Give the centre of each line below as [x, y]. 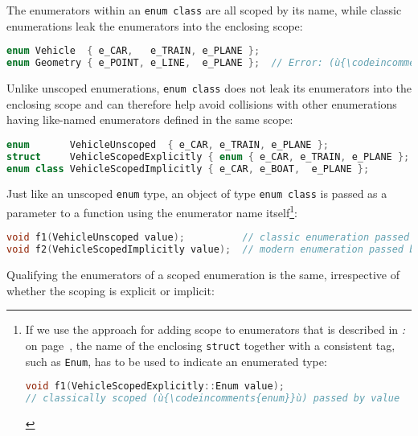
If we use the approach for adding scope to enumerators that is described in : [215, 329]
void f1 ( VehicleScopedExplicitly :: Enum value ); [155, 387]
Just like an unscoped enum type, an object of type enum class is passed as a [197, 193]
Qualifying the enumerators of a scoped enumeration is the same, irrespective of [203, 275]
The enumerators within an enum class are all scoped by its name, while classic [204, 10]
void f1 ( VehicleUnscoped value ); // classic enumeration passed [208, 238]
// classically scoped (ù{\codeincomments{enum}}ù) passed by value [213, 399]
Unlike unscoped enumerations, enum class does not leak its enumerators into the [209, 88]
